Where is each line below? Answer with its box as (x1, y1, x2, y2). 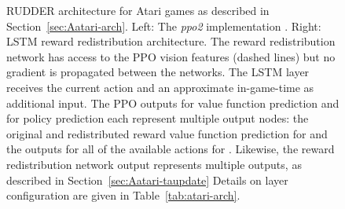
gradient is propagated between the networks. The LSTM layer (6, 64, 310, 80)
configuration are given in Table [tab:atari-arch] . (6, 187, 240, 203)
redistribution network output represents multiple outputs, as (6, 156, 302, 172)
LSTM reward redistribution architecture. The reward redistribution (6, 33, 336, 49)
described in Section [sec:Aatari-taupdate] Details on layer (6, 171, 288, 188)
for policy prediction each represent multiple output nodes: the (6, 110, 309, 126)
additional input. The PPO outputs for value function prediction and (6, 94, 339, 111)
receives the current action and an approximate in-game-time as (6, 79, 314, 95)
